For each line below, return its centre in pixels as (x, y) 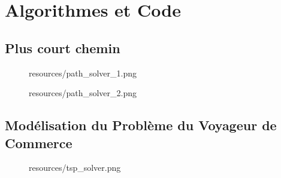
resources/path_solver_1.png (83, 73)
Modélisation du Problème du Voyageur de (141, 125)
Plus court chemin (63, 47)
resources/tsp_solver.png (75, 168)
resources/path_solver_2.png (83, 93)
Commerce (39, 142)
